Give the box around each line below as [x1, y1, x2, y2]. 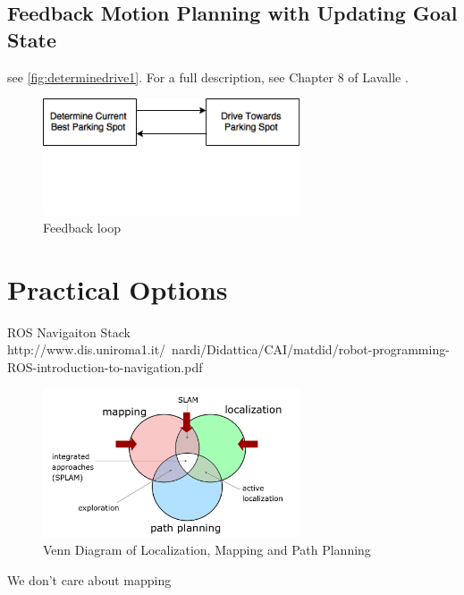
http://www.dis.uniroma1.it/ [7, 340, 166, 359]
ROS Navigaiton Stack [7, 322, 131, 341]
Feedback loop [43, 217, 121, 236]
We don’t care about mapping [7, 571, 172, 590]
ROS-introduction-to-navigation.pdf [7, 357, 203, 376]
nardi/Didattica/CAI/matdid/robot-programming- [172, 340, 450, 359]
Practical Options [7, 270, 228, 307]
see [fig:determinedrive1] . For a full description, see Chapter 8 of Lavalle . [7, 67, 409, 86]
